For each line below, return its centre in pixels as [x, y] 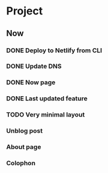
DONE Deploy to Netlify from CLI [54, 50]
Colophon [21, 163]
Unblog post [25, 131]
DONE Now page [31, 82]
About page [24, 147]
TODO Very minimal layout [46, 115]
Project [25, 11]
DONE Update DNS [34, 66]
